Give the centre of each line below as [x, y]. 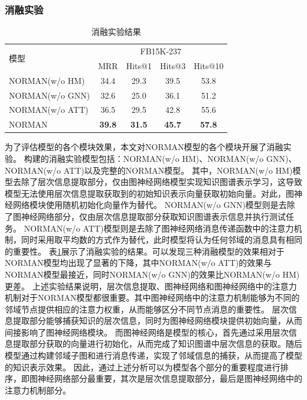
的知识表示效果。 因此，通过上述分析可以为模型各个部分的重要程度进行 [143, 367]
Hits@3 [173, 65]
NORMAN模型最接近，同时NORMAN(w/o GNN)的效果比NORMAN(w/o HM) [152, 274]
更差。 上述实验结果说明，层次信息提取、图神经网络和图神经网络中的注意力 [151, 286]
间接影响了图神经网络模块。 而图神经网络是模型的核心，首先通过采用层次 [147, 332]
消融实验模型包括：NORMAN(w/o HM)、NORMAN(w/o [156, 158]
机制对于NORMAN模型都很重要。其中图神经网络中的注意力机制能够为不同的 [152, 297]
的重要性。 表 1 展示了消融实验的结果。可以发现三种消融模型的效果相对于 [145, 251]
